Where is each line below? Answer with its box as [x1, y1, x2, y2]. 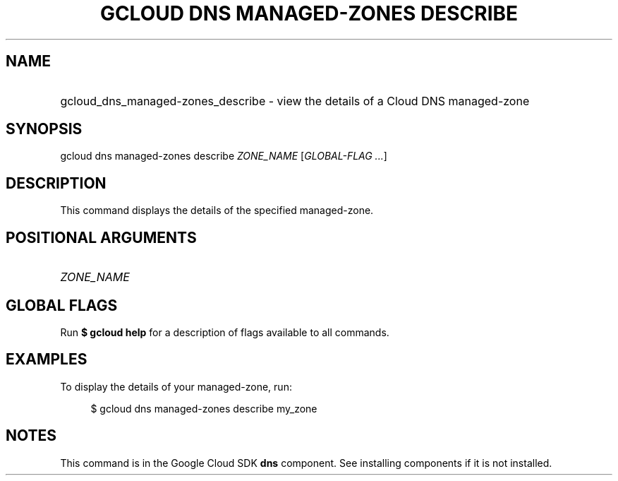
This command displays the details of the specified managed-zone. [60, 204, 374, 217]
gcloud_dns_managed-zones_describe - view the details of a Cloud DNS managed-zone [60, 93, 530, 108]
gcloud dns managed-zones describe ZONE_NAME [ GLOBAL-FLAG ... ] [60, 150, 387, 162]
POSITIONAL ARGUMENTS [6, 228, 197, 247]
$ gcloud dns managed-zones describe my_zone [90, 402, 317, 415]
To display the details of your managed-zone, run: [60, 380, 292, 393]
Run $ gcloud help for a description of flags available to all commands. [60, 326, 389, 338]
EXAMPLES [6, 350, 87, 369]
